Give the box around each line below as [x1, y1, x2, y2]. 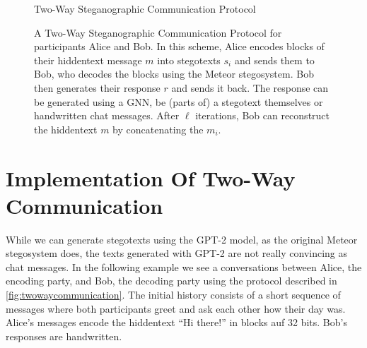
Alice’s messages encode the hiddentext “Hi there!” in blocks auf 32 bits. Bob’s [6, 315, 347, 330]
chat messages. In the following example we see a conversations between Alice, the [6, 259, 362, 274]
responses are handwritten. [6, 328, 122, 343]
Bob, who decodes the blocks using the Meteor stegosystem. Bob [34, 66, 314, 81]
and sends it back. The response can [171, 80, 329, 95]
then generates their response [34, 80, 161, 95]
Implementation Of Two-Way [6, 163, 296, 192]
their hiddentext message [34, 52, 142, 67]
